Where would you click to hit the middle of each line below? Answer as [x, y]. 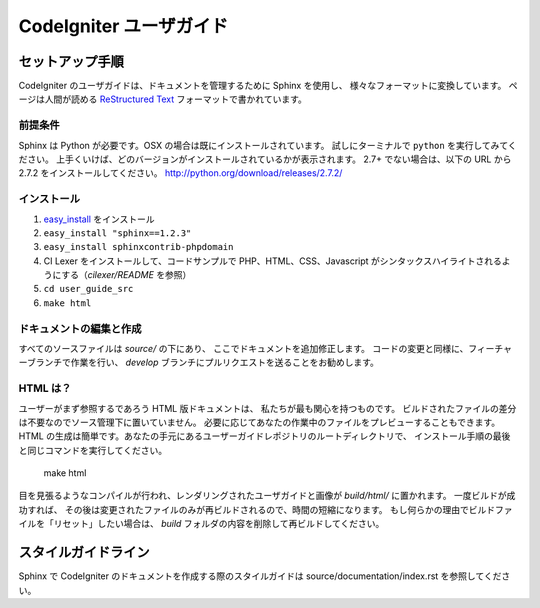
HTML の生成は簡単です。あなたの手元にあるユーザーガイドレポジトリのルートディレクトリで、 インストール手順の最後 [264, 436]
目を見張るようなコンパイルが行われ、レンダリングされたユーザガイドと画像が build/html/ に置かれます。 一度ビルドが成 [267, 496]
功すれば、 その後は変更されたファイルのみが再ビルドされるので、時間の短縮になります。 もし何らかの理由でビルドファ [265, 509]
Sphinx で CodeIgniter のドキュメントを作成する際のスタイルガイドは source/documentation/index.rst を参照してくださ [264, 576]
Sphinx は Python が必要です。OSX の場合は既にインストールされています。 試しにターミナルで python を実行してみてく [267, 145]
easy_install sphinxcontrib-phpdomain [138, 247]
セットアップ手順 [71, 61]
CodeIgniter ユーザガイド [123, 26]
